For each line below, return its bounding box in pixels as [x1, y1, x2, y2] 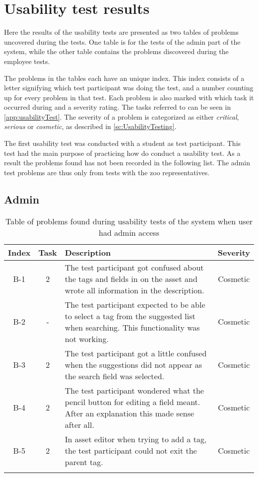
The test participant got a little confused [64, 347, 207, 359]
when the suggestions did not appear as [64, 358, 202, 370]
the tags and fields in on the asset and [64, 273, 197, 284]
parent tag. [64, 456, 103, 468]
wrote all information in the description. [64, 284, 204, 296]
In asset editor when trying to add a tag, [64, 433, 207, 445]
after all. [64, 418, 94, 430]
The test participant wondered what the [64, 384, 204, 396]
